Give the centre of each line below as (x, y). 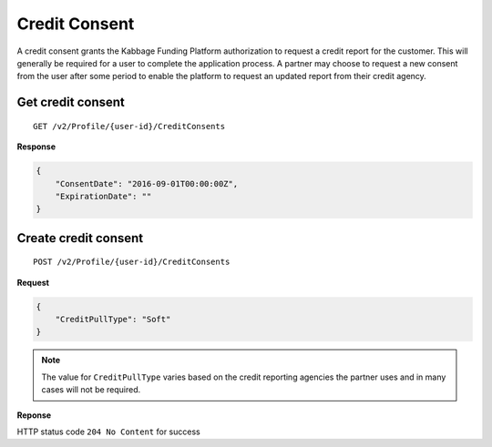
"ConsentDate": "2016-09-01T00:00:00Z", (147, 183)
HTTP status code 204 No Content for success (108, 432)
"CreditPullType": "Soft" (113, 320)
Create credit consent (80, 238)
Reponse (34, 415)
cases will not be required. (91, 390)
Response (36, 147)
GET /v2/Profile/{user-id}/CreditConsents (129, 126)
